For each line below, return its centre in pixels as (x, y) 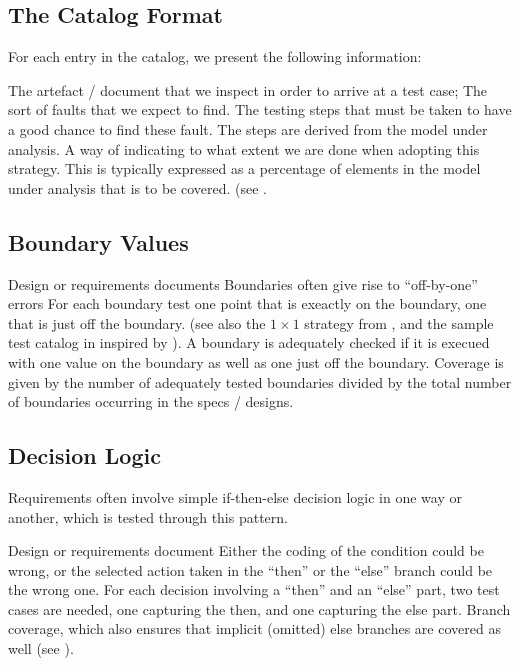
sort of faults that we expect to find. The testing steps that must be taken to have (260, 109)
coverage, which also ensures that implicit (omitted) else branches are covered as (254, 628)
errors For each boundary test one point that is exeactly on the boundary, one (247, 303)
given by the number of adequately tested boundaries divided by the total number (260, 381)
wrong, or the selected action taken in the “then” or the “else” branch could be (250, 569)
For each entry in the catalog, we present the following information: (215, 56)
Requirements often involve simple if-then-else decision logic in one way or (235, 496)
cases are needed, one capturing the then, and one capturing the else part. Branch (259, 608)
